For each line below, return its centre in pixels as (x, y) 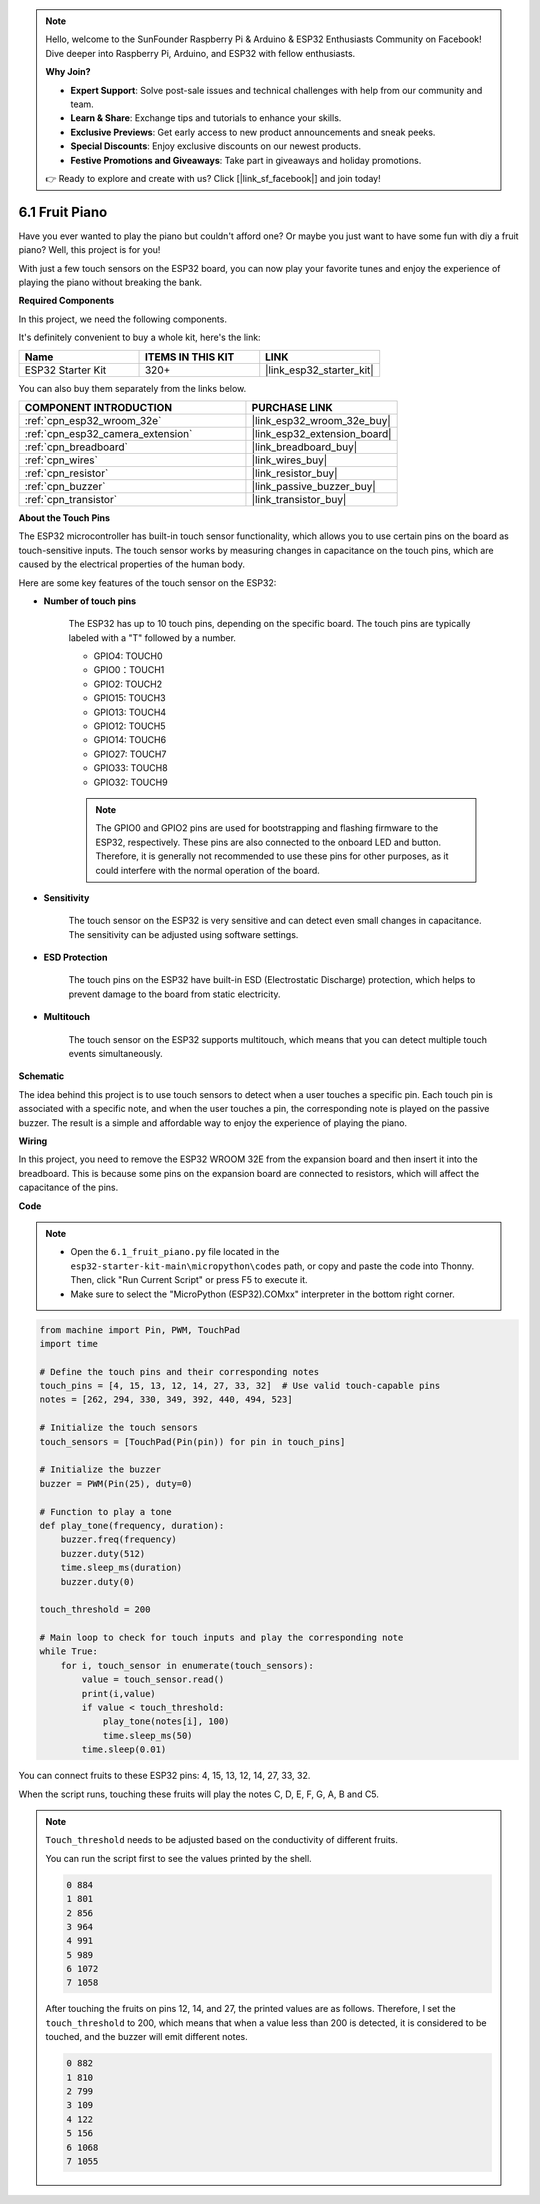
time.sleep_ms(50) (148, 1735)
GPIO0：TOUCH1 (129, 670)
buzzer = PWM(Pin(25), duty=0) (116, 1483)
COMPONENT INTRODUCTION (98, 407)
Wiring (33, 1141)
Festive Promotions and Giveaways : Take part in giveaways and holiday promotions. (246, 160)
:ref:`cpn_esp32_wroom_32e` (93, 420)
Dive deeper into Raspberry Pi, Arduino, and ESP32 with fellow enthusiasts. (200, 53)
